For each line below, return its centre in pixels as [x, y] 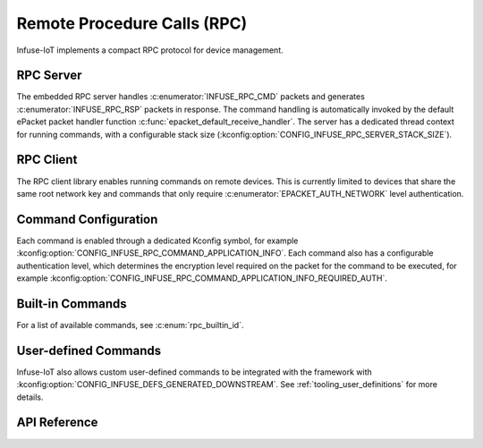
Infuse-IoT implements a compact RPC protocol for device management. [150, 50]
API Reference [57, 423]
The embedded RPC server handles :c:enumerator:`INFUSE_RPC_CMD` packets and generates [191, 97]
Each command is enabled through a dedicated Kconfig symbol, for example [157, 241]
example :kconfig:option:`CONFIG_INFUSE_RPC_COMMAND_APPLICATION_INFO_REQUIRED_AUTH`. [202, 278]
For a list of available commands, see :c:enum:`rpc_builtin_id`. [130, 325]
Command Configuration [87, 219]
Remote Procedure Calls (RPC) [132, 23]
